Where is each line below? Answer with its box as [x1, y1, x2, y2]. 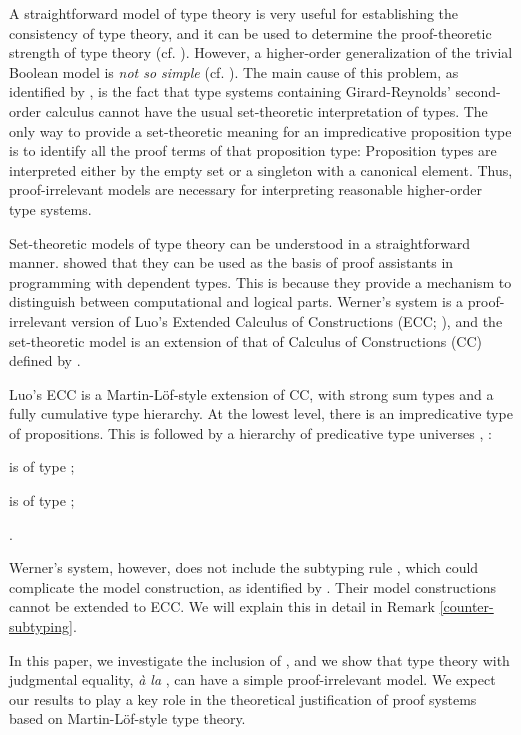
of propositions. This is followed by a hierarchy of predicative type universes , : [9, 422, 492, 443]
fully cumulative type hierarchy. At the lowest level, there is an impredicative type [9, 403, 513, 424]
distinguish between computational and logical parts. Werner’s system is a [9, 291, 464, 312]
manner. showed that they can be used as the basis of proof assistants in [9, 252, 454, 273]
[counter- [439, 596, 494, 617]
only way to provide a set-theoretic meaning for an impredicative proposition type [9, 120, 512, 141]
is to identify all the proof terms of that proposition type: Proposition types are [9, 140, 497, 161]
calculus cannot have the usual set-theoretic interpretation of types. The [45, 100, 488, 121]
